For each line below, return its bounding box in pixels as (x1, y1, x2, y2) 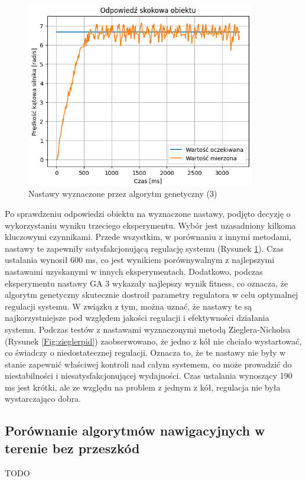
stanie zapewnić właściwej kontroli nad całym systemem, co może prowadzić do (5, 357, 292, 370)
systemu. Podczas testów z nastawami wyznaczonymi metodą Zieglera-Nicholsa (5, 323, 291, 335)
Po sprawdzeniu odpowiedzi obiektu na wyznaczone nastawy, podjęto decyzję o (5, 207, 291, 219)
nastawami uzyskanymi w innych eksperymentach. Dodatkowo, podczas (5, 265, 263, 277)
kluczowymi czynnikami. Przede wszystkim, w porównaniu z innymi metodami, (5, 230, 291, 243)
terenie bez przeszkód (5, 438, 140, 457)
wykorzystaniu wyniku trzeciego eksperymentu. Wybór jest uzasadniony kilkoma (5, 219, 296, 231)
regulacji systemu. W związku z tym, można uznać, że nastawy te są (5, 300, 252, 312)
